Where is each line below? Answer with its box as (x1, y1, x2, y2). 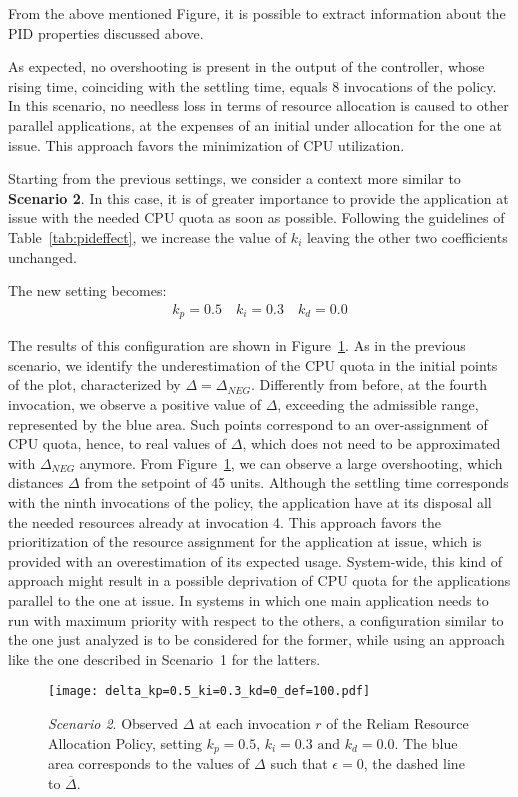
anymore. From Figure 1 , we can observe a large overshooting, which (79, 452, 503, 473)
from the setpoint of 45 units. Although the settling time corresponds (84, 472, 509, 493)
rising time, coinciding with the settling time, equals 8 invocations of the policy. (8, 75, 497, 96)
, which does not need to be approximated (242, 433, 501, 454)
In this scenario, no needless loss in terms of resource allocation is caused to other (8, 95, 509, 116)
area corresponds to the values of (48, 753, 250, 773)
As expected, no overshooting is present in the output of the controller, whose (8, 56, 485, 77)
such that (270, 753, 328, 773)
